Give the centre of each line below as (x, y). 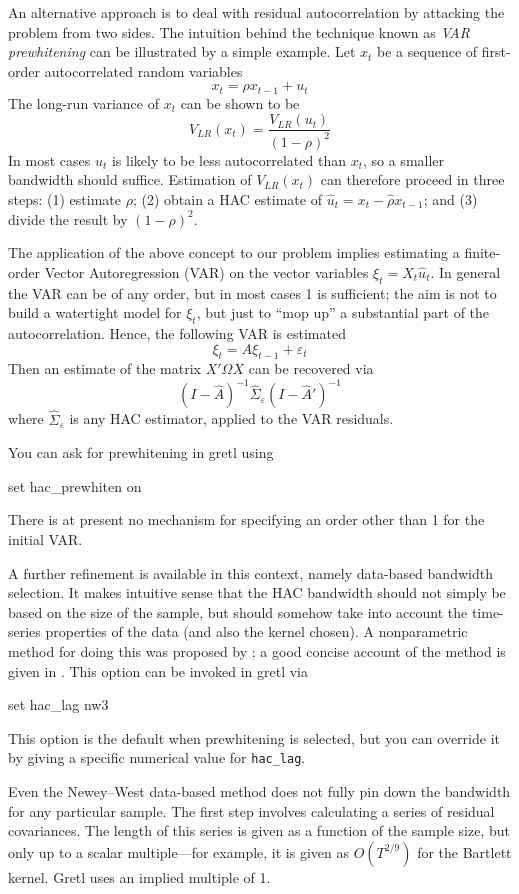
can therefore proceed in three (412, 179)
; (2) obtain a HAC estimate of (227, 199)
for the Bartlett (464, 851)
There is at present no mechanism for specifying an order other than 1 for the (246, 519)
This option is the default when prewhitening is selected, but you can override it (254, 737)
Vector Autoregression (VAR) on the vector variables (206, 271)
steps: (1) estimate (64, 199)
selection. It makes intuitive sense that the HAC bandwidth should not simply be (257, 592)
